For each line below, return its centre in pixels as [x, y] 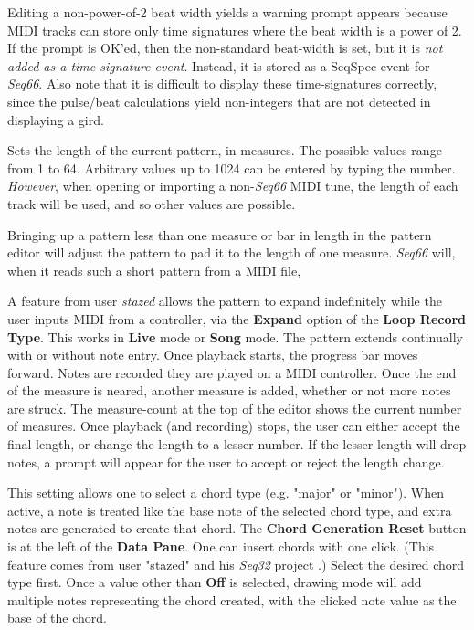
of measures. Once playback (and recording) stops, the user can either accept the [234, 426]
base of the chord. [58, 618]
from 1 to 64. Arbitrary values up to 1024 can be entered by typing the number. [232, 168]
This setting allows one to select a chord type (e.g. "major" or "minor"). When [226, 493]
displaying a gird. [56, 119]
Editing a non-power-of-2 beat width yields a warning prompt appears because [227, 12]
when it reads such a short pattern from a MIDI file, [154, 270]
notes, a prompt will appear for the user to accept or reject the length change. [226, 462]
